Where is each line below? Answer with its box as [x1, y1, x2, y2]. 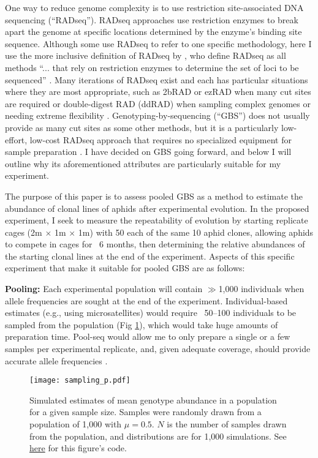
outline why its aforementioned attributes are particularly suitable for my [5, 157, 281, 170]
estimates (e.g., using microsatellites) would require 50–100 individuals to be [5, 306, 297, 319]
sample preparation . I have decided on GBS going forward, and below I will [5, 145, 292, 158]
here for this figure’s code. [29, 441, 127, 454]
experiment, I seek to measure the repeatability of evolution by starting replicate [5, 214, 308, 227]
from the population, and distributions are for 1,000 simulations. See [29, 429, 287, 442]
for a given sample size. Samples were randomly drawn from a [29, 405, 262, 418]
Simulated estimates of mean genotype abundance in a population [29, 393, 277, 406]
